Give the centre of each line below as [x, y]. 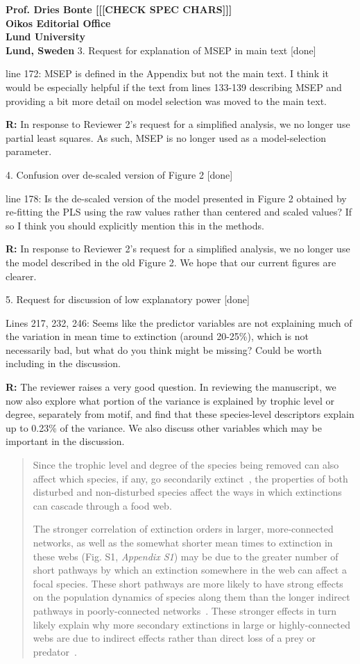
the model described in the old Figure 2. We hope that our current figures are [171, 262]
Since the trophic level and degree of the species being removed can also [186, 465]
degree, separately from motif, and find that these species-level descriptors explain [180, 414]
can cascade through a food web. [102, 505]
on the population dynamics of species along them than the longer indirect [191, 597]
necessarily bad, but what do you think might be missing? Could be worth [164, 349]
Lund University [45, 37]
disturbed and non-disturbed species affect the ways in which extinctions [187, 492]
